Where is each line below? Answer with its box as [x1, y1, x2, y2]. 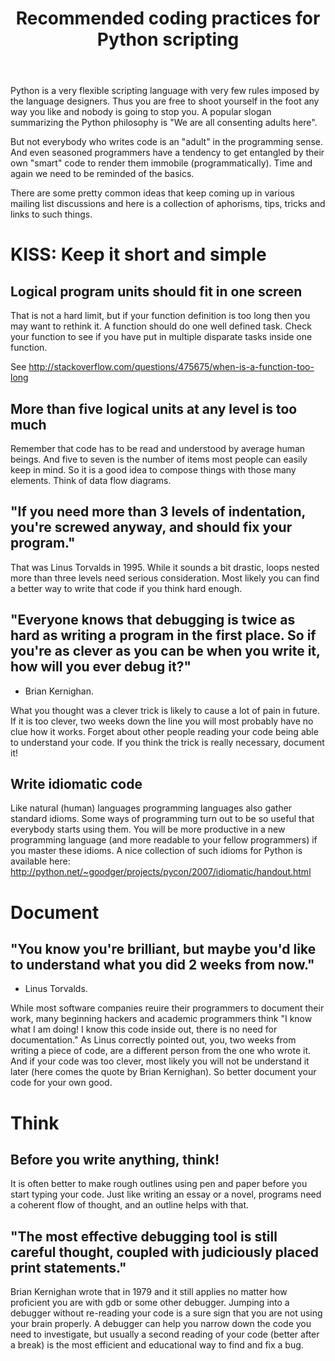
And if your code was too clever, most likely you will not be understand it [10, 1055, 310, 1067]
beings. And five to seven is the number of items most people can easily [10, 453, 308, 465]
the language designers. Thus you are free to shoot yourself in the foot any [10, 95, 320, 107]
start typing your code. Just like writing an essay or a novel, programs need [10, 1188, 322, 1201]
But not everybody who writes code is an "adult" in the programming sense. [10, 136, 324, 148]
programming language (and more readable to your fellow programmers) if [10, 834, 318, 846]
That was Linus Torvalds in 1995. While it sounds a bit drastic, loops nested [10, 561, 320, 573]
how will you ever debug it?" [10, 658, 192, 676]
